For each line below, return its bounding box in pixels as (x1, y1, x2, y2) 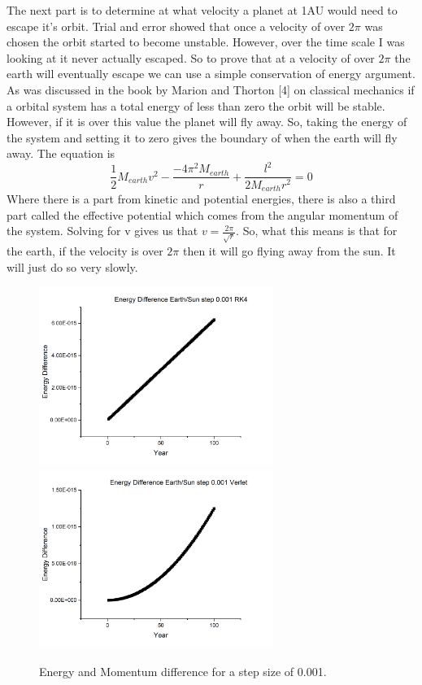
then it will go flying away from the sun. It (182, 242, 396, 260)
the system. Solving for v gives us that (7, 222, 198, 239)
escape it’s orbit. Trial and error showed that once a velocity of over (7, 17, 346, 34)
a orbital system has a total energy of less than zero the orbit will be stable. (7, 97, 385, 114)
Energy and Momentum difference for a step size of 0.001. (39, 662, 327, 679)
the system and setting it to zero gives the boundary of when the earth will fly (7, 129, 398, 146)
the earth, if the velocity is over (7, 242, 163, 260)
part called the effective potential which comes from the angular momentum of (7, 206, 398, 223)
